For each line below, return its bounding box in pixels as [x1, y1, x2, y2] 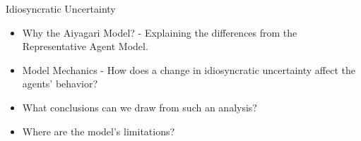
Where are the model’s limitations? [22, 123, 175, 138]
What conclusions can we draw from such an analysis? [22, 99, 257, 114]
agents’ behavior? [22, 76, 98, 91]
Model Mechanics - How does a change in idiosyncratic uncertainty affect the [22, 62, 356, 77]
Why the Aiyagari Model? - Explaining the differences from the [22, 25, 297, 39]
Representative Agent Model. [22, 39, 148, 54]
